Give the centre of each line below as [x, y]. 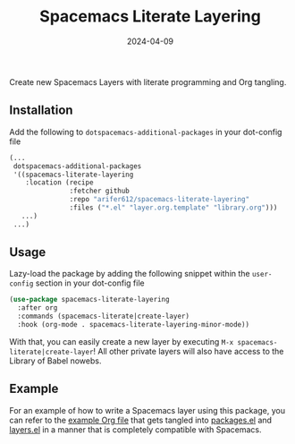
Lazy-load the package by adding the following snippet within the [130, 274]
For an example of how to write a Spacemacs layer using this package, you [147, 410]
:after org [38, 308]
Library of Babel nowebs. [55, 361]
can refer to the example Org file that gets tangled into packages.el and [141, 420]
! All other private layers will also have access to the [189, 351]
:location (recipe [59, 183]
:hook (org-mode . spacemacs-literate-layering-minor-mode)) [134, 325]
